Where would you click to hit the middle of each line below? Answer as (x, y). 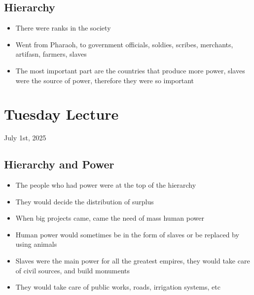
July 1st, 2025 (25, 138)
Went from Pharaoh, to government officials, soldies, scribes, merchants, (124, 44)
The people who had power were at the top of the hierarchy (106, 185)
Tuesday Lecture (61, 114)
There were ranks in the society (63, 28)
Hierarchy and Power (59, 164)
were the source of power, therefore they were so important (105, 80)
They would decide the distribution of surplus (85, 201)
